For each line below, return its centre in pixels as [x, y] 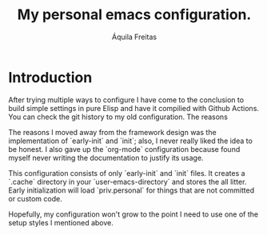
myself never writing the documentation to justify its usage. [106, 157]
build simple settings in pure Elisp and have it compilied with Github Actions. [134, 108]
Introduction [50, 77]
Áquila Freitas [134, 37]
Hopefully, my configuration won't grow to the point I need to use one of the [133, 214]
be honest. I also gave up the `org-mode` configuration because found [124, 149]
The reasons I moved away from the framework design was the [113, 132]
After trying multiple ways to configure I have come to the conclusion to [126, 100]
